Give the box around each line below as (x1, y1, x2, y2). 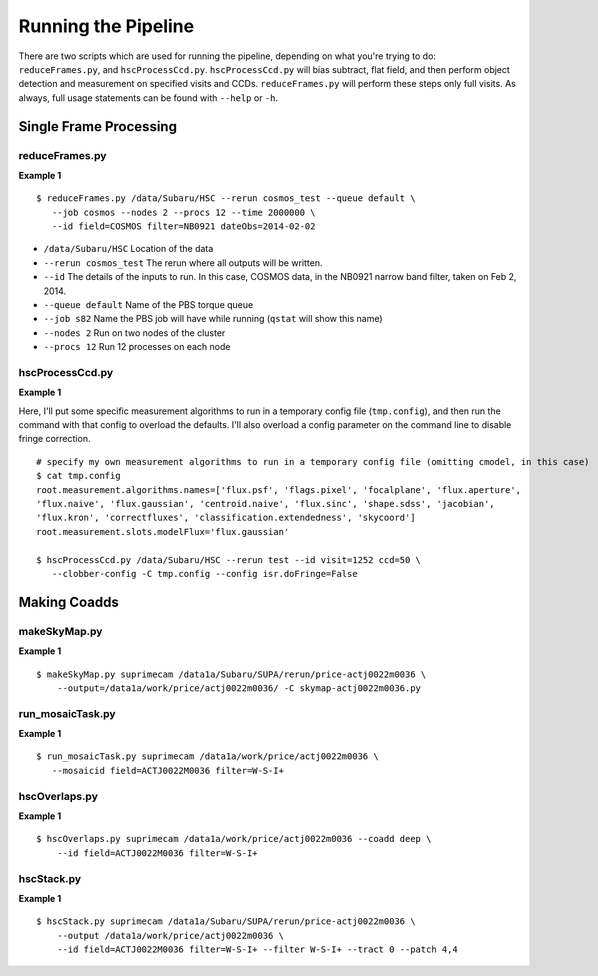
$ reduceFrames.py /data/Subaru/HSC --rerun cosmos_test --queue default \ (36, 193, 416, 204)
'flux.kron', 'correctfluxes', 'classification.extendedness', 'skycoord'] (36, 512, 416, 524)
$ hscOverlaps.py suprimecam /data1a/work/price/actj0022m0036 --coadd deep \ (36, 833, 432, 845)
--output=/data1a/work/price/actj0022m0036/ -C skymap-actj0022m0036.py (56, 682, 422, 694)
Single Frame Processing (18, 118, 177, 135)
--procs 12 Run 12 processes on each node (43, 341, 231, 353)
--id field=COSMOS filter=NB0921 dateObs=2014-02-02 (51, 221, 316, 232)
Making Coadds (18, 593, 119, 610)
